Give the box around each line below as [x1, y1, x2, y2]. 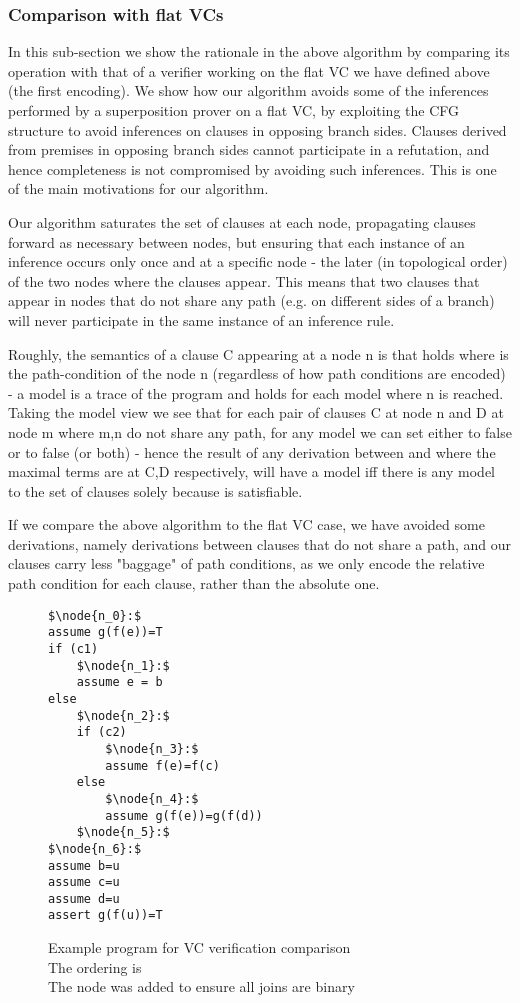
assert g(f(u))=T [48, 908, 163, 923]
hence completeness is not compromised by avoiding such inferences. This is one [8, 158, 497, 179]
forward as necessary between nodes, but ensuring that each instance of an [8, 231, 465, 252]
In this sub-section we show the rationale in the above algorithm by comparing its [8, 41, 510, 62]
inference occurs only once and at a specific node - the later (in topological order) [8, 251, 508, 272]
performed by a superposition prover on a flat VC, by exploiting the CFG [8, 100, 460, 120]
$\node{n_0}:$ [48, 608, 142, 623]
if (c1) [48, 641, 99, 656]
